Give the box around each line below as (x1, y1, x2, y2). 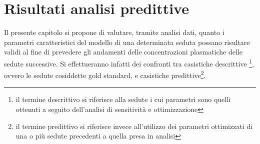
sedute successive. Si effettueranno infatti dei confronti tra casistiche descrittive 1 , (4, 56, 254, 68)
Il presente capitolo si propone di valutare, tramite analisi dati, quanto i (4, 27, 224, 37)
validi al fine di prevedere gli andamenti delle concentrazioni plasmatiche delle (4, 46, 242, 57)
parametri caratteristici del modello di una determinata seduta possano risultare (4, 36, 250, 47)
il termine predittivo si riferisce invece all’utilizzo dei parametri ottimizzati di (15, 120, 253, 131)
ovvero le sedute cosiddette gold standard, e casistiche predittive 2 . (4, 68, 206, 80)
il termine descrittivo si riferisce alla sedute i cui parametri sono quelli (15, 94, 230, 104)
